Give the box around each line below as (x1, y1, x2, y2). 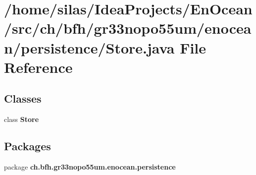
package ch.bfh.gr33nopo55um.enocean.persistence (4, 161, 176, 172)
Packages (4, 138, 51, 154)
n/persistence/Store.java (4, 37, 175, 58)
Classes (4, 91, 42, 106)
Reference (4, 57, 73, 77)
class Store (4, 114, 39, 124)
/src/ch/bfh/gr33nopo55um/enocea (4, 18, 252, 38)
